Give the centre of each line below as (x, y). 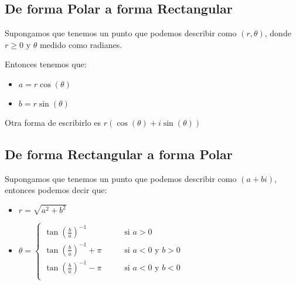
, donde (278, 33)
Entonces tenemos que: (46, 64)
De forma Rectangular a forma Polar (119, 154)
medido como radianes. (81, 44)
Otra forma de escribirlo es (53, 122)
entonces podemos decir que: (56, 190)
